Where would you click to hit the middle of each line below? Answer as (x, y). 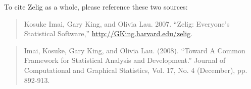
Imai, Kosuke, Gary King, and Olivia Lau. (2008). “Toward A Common (135, 50)
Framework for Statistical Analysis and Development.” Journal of (125, 60)
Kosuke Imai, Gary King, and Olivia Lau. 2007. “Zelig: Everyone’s (127, 23)
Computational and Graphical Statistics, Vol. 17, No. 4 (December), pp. (136, 70)
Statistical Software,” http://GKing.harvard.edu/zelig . (108, 33)
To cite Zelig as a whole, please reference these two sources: (96, 7)
